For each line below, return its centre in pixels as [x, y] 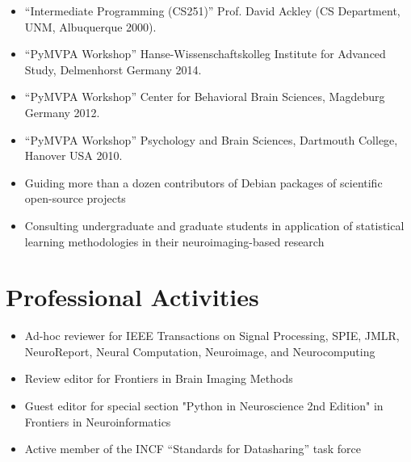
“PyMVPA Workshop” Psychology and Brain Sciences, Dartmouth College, [211, 139]
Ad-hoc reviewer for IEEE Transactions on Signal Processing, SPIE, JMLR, [212, 336]
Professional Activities [132, 297]
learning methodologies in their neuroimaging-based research [174, 241]
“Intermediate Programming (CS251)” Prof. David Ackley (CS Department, [212, 10]
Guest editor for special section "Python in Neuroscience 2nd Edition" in [204, 406]
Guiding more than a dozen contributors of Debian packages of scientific [203, 182]
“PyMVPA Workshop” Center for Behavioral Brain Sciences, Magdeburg [205, 97]
